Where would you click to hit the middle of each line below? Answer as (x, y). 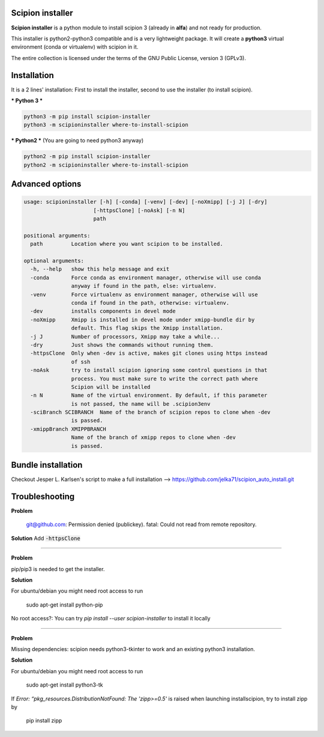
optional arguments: (54, 261)
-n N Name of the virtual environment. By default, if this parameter (149, 396)
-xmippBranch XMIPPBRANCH (68, 429)
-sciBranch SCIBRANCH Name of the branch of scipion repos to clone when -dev (151, 412)
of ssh (81, 362)
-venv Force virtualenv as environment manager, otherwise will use (144, 294)
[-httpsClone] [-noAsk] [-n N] (139, 210)
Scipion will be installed (111, 387)
